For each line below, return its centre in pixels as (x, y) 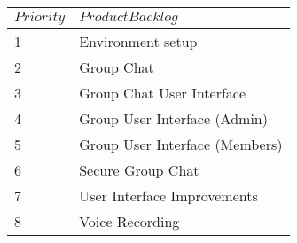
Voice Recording (129, 221)
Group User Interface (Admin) (173, 118)
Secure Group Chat (139, 170)
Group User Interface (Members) (181, 144)
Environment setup (138, 41)
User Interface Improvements (168, 196)
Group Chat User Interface (163, 93)
